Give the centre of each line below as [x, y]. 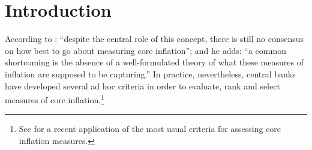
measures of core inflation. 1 [55, 99]
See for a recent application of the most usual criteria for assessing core [150, 129]
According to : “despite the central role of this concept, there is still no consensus [154, 39]
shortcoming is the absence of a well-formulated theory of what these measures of [154, 62]
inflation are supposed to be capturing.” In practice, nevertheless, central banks [150, 73]
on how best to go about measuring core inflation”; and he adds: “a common [145, 50]
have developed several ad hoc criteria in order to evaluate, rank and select [142, 85]
